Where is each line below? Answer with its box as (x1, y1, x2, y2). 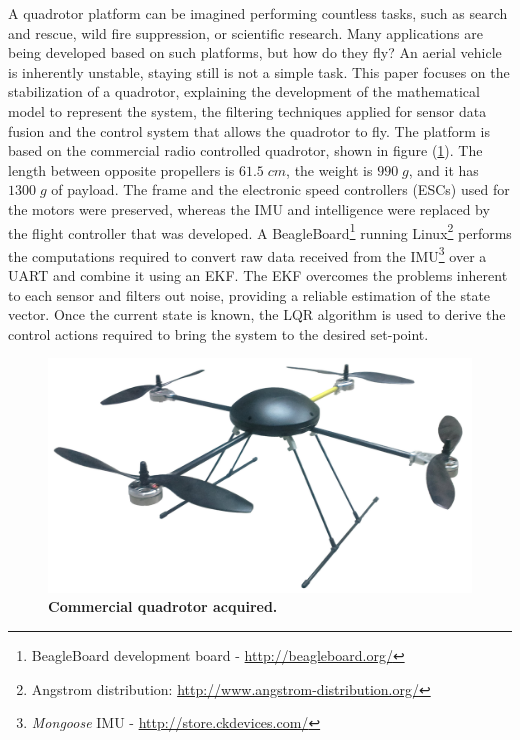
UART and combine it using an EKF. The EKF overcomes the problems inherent (8, 265, 508, 286)
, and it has (408, 159, 479, 180)
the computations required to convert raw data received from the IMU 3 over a (8, 242, 487, 266)
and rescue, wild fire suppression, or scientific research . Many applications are (8, 22, 483, 43)
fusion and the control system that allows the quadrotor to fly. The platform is (8, 120, 491, 141)
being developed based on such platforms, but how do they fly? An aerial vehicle (8, 42, 502, 63)
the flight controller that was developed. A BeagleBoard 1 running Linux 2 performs (8, 219, 512, 243)
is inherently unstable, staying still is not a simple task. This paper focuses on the (8, 61, 510, 82)
